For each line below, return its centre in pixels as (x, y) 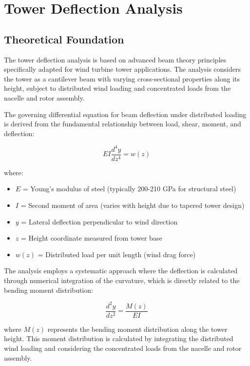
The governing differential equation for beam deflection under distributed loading (125, 114)
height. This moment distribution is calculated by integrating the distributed (119, 338)
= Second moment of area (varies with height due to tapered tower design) (133, 205)
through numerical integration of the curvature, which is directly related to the (122, 280)
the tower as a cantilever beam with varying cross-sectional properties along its (122, 78)
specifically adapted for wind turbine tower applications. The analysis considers (122, 69)
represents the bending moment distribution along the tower (137, 329)
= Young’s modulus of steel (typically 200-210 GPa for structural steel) (129, 189)
